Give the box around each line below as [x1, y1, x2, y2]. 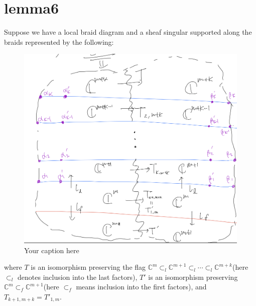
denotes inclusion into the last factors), [18, 271, 138, 282]
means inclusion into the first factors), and [76, 281, 207, 292]
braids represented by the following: [4, 36, 114, 47]
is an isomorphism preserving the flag [31, 262, 146, 272]
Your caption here [24, 245, 79, 255]
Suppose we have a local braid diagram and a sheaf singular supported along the [4, 27, 252, 37]
